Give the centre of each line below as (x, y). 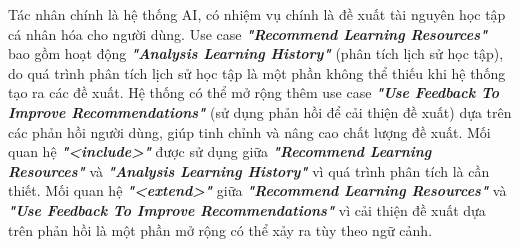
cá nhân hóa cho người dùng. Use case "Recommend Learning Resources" (248, 33)
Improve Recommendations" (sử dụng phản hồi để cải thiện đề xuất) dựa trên (260, 111)
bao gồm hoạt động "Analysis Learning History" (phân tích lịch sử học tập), (256, 53)
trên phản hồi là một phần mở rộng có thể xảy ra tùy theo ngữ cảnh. (220, 229)
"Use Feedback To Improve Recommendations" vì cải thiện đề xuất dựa (247, 209)
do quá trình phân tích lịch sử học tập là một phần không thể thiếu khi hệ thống (257, 72)
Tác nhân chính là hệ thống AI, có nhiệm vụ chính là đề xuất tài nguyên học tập (257, 14)
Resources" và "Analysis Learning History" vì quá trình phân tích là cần (249, 170)
